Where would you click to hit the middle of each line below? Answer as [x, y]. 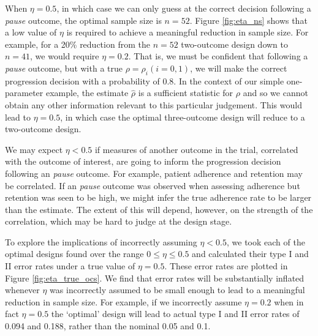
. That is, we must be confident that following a [218, 56]
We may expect [34, 149]
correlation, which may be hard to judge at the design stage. [119, 221]
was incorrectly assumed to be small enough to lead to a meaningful [177, 290]
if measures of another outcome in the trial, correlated [196, 149]
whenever [22, 290]
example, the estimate [87, 93]
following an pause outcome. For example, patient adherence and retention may [154, 173]
